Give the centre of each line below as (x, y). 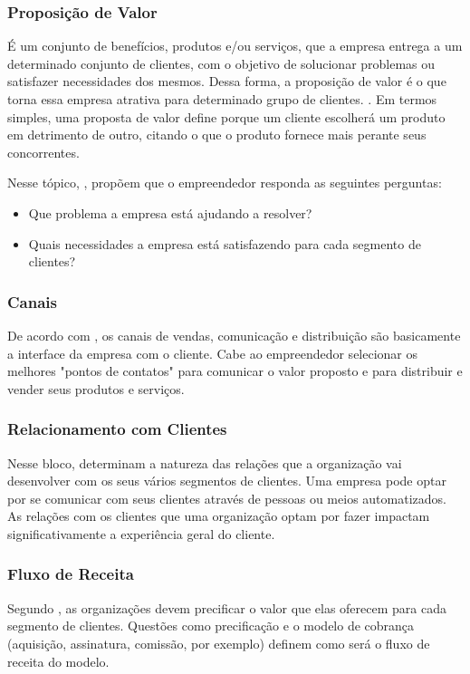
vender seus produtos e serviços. (96, 388)
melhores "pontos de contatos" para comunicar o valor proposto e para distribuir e (235, 371)
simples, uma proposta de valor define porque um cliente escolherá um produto (226, 116)
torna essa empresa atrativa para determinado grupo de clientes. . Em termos (222, 99)
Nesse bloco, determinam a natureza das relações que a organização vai (205, 462)
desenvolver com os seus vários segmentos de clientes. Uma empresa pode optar (227, 481)
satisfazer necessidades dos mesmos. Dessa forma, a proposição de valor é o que (227, 81)
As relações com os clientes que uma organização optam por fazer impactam (219, 516)
